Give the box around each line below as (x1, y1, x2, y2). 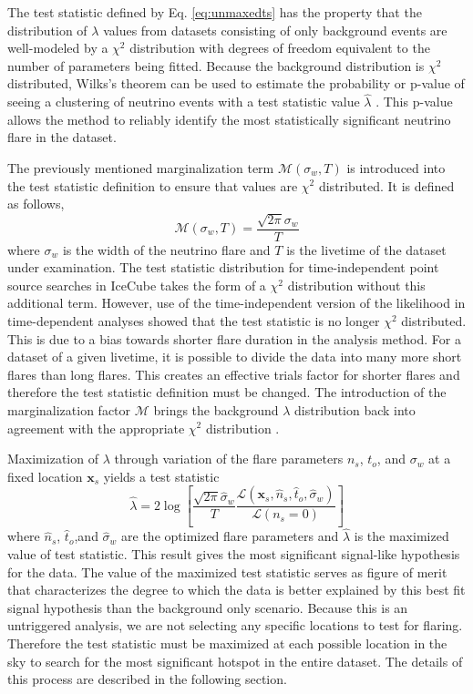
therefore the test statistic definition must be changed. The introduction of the (7, 383, 447, 402)
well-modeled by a (7, 38, 108, 57)
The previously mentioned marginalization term (7, 158, 274, 177)
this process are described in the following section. (7, 669, 287, 689)
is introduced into (346, 158, 446, 177)
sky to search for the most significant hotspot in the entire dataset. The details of (7, 651, 463, 670)
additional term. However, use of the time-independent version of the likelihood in (7, 293, 466, 312)
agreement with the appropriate (7, 418, 185, 437)
